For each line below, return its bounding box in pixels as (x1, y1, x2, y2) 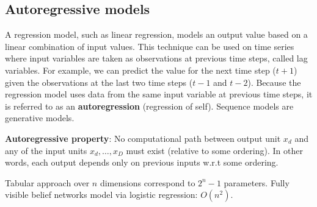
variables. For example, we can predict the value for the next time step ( (5, 63, 276, 76)
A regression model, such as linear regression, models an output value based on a (5, 28, 308, 41)
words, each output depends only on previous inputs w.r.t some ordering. (5, 156, 279, 169)
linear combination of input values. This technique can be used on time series (5, 40, 294, 52)
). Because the (247, 75, 301, 88)
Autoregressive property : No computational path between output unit (5, 132, 281, 144)
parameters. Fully (224, 176, 290, 189)
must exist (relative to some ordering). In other (126, 144, 303, 156)
